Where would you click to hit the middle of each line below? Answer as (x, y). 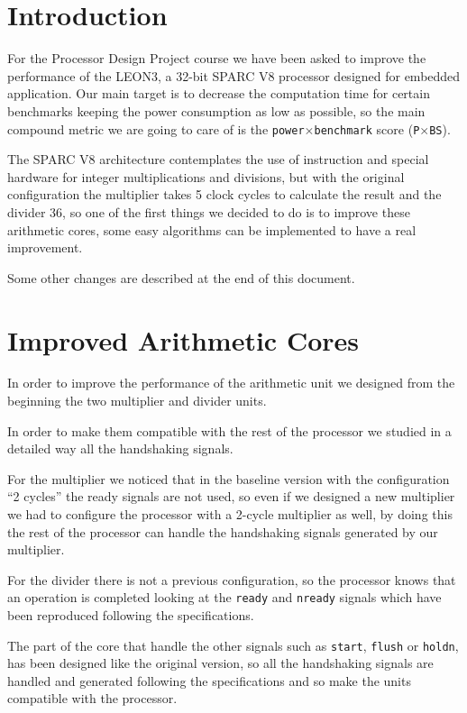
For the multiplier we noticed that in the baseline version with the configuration (229, 478)
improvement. (45, 247)
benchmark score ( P (367, 128)
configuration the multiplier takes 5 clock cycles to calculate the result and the (224, 194)
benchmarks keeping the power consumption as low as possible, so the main (216, 110)
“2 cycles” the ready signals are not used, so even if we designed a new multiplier (231, 496)
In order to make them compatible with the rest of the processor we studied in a (229, 430)
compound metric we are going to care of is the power (156, 128)
